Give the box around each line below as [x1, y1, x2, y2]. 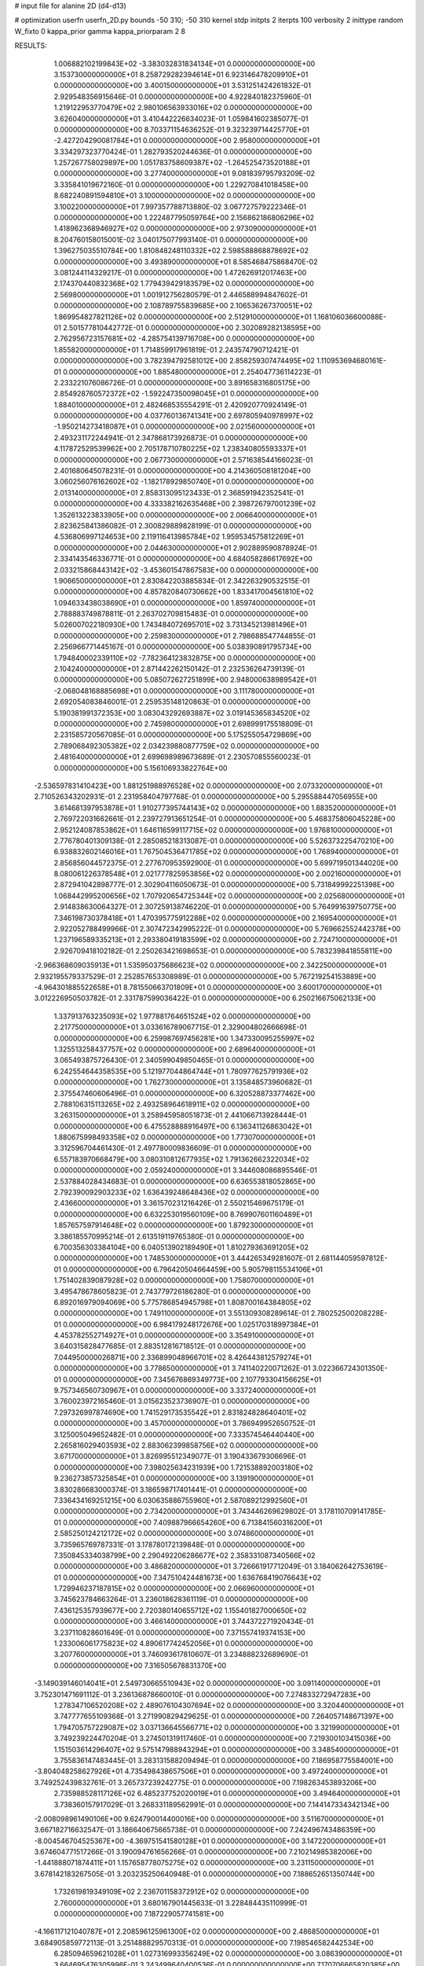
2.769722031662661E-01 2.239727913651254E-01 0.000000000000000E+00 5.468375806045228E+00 [53, 814, 396, 823]
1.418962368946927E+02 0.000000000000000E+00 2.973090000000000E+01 [53, 224, 317, 234]
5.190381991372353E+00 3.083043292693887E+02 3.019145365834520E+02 [53, 708, 310, 717]
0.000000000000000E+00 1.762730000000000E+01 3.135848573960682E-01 [53, 1077, 313, 1087]
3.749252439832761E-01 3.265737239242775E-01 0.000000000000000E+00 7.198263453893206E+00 [34, 1777, 377, 1787]
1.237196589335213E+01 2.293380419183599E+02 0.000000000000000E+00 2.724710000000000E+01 [53, 935, 398, 944]
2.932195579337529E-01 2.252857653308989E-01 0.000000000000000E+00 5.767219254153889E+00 [34, 971, 376, 981]
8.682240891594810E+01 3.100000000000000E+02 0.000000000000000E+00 [53, 191, 316, 201]
